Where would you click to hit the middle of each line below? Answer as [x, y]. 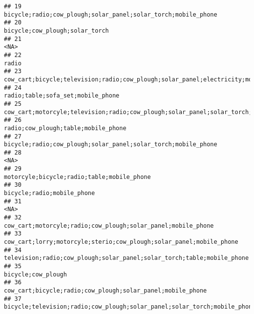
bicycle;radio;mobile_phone [50, 193]
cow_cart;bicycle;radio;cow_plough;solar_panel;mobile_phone [106, 290]
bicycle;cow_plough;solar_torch [56, 30]
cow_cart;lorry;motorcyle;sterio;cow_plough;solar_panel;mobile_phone [121, 242]
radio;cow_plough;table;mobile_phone [65, 128]
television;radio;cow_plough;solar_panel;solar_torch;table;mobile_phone [127, 258]
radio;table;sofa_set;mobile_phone [62, 96]
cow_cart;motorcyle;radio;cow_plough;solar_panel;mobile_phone [109, 226]
